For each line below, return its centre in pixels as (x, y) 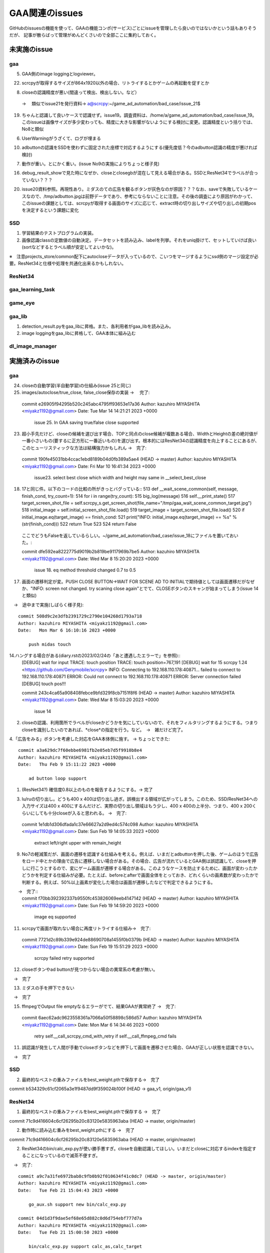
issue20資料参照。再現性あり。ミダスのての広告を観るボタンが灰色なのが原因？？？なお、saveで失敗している (135, 189)
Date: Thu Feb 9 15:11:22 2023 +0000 (67, 765)
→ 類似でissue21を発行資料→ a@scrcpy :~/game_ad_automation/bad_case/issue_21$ (111, 104)
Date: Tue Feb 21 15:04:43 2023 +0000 (68, 1190)
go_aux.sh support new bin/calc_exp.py (77, 1204)
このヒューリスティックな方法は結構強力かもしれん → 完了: (84, 448)
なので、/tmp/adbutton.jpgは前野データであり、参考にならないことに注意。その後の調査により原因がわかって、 (140, 196)
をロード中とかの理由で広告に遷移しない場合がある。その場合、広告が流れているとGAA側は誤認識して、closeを (137, 861)
